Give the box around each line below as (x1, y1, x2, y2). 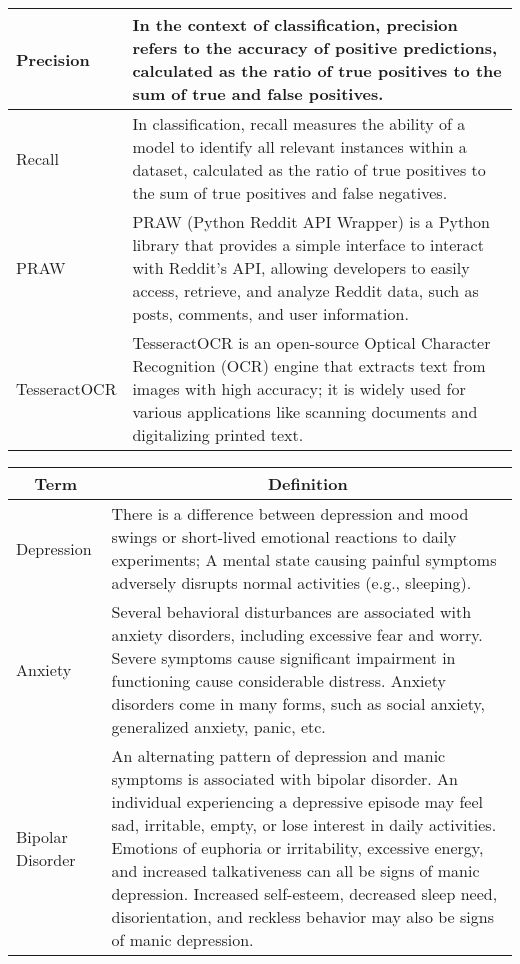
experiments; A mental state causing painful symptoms (111, 548, 497, 571)
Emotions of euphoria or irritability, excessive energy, (111, 836, 484, 859)
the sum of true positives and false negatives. (132, 181, 448, 204)
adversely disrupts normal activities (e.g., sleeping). (111, 571, 472, 594)
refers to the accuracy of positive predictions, (132, 36, 497, 59)
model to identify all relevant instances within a (132, 135, 467, 158)
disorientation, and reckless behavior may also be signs (111, 905, 494, 928)
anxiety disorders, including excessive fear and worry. (111, 623, 483, 646)
